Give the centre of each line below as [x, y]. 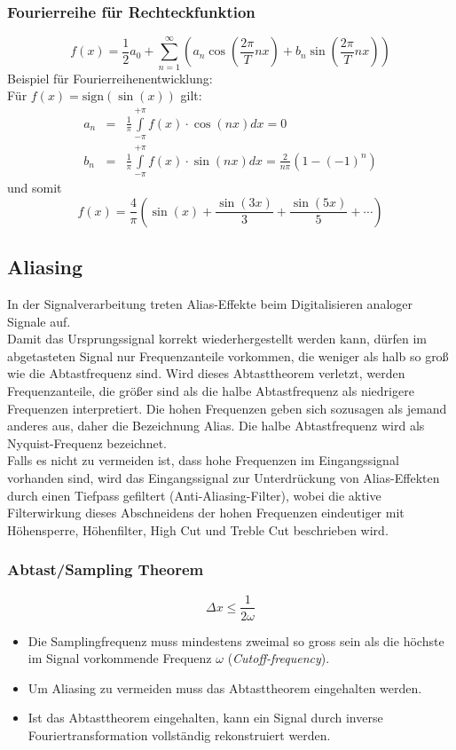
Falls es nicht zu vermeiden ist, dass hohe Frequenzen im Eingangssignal [203, 460]
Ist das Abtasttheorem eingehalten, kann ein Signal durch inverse [205, 718]
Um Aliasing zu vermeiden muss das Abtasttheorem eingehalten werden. [225, 687]
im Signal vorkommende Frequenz [120, 658]
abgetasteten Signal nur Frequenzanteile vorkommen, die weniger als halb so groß [228, 355]
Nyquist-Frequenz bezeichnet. [87, 442]
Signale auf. [39, 321]
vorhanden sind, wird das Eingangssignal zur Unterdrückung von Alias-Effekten [224, 477]
